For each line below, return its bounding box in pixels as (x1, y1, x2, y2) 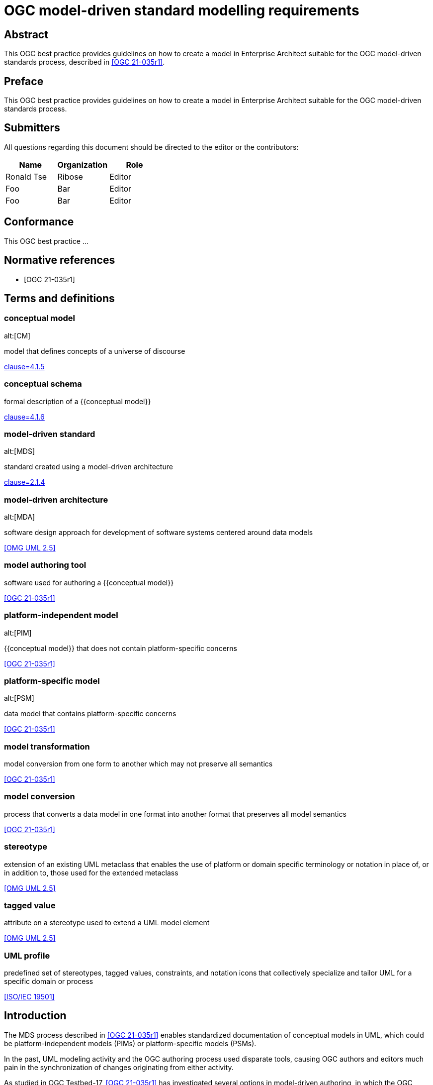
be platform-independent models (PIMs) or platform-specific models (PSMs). (4, 1039, 257, 1048)
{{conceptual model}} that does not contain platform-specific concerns (4, 644, 237, 652)
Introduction (4, 1009, 67, 1022)
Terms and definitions (4, 292, 115, 305)
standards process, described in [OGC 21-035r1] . (4, 58, 165, 67)
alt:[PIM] (4, 628, 32, 637)
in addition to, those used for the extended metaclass (4, 868, 178, 877)
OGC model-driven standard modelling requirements (4, 2, 359, 19)
